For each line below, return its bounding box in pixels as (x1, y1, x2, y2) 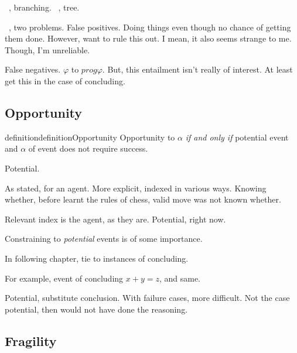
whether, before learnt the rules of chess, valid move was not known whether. (5, 193, 281, 205)
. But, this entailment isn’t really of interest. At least (102, 63, 293, 76)
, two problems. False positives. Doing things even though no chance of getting (9, 20, 291, 33)
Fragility (5, 331, 57, 349)
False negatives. (5, 63, 61, 76)
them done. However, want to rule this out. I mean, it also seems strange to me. (5, 32, 292, 44)
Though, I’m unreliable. (5, 43, 90, 56)
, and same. (159, 272, 201, 284)
